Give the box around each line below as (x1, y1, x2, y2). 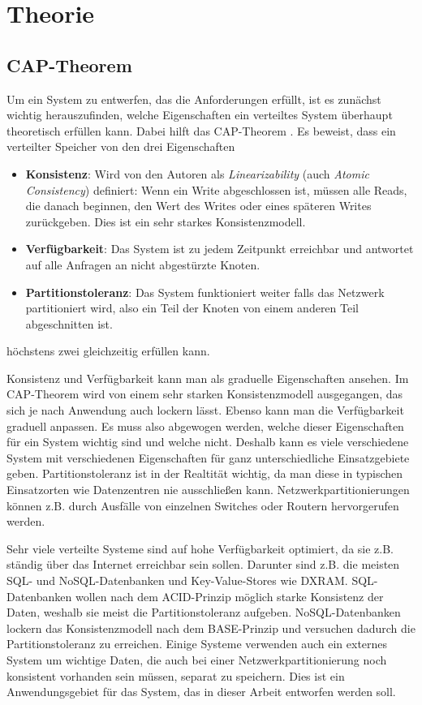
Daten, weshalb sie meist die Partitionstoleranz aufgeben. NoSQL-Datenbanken (6, 604, 401, 621)
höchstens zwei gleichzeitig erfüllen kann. (6, 342, 210, 359)
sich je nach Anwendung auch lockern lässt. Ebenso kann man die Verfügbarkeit (6, 402, 404, 419)
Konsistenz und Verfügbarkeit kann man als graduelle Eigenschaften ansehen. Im (6, 369, 409, 386)
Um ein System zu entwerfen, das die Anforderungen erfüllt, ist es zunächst (6, 90, 381, 107)
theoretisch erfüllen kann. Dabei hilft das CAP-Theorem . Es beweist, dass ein (6, 122, 396, 139)
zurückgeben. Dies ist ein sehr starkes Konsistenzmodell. (25, 213, 306, 230)
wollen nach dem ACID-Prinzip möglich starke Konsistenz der (75, 587, 384, 604)
